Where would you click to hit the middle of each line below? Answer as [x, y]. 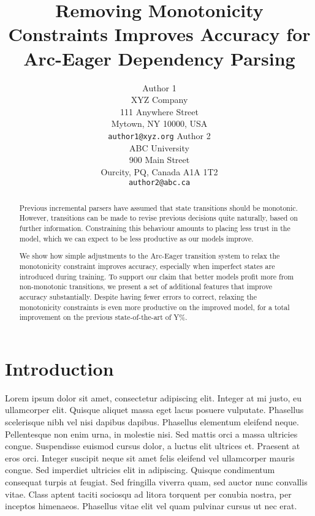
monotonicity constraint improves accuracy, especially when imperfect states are [147, 266]
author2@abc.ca [159, 183]
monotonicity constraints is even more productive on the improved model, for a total [154, 307]
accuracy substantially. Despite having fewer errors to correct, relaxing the [138, 296]
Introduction [59, 368]
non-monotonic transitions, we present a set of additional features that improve [146, 286]
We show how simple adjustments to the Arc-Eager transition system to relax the [150, 256]
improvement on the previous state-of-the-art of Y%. [103, 317]
